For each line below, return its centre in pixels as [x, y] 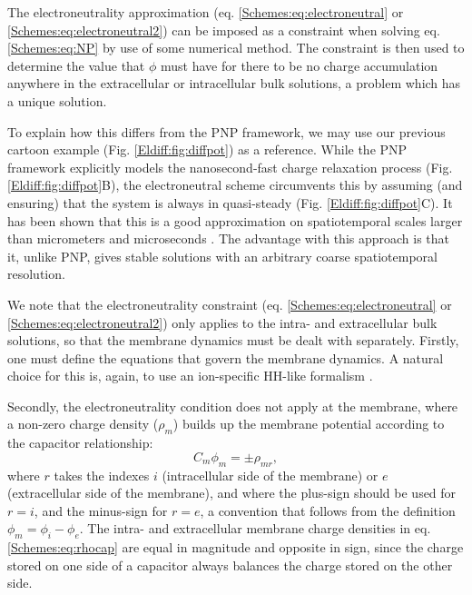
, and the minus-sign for [101, 510]
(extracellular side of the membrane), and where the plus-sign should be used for [232, 493]
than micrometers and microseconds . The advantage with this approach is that [229, 238]
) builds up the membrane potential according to [309, 424]
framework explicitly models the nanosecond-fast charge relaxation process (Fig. [230, 167]
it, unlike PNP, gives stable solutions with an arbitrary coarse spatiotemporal [222, 256]
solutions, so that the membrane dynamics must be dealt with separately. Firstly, [233, 340]
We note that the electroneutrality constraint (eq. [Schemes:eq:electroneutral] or [230, 304]
